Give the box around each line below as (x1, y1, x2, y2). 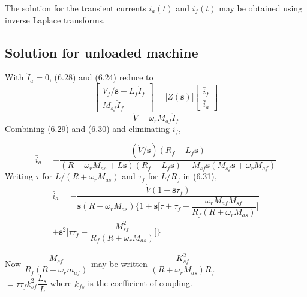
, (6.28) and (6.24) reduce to (49, 71, 153, 83)
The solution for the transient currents (5, 2, 146, 14)
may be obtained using (219, 2, 303, 14)
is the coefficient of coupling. (88, 277, 192, 289)
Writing (5, 170, 33, 182)
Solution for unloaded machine (5, 43, 198, 61)
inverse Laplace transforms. (5, 13, 105, 26)
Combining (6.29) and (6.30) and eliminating (5, 122, 170, 134)
